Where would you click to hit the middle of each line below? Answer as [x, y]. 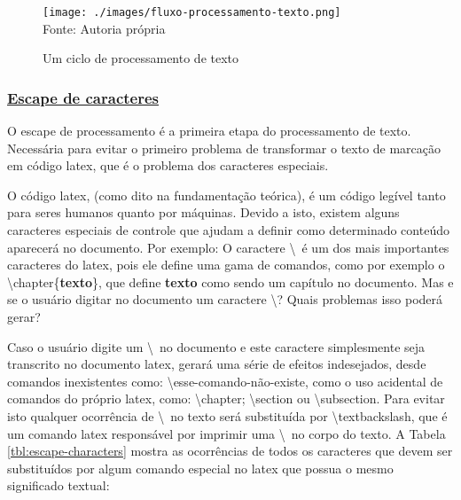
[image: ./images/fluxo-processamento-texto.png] [192, 12]
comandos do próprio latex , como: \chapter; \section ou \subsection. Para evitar [226, 398]
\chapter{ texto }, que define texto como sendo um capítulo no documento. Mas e [230, 281]
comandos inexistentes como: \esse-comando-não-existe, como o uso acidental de [225, 381]
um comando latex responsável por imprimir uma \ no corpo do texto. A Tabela [227, 433]
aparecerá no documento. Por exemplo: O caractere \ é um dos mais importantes [228, 247]
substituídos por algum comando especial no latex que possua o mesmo [200, 468]
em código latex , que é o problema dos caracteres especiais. [168, 165]
